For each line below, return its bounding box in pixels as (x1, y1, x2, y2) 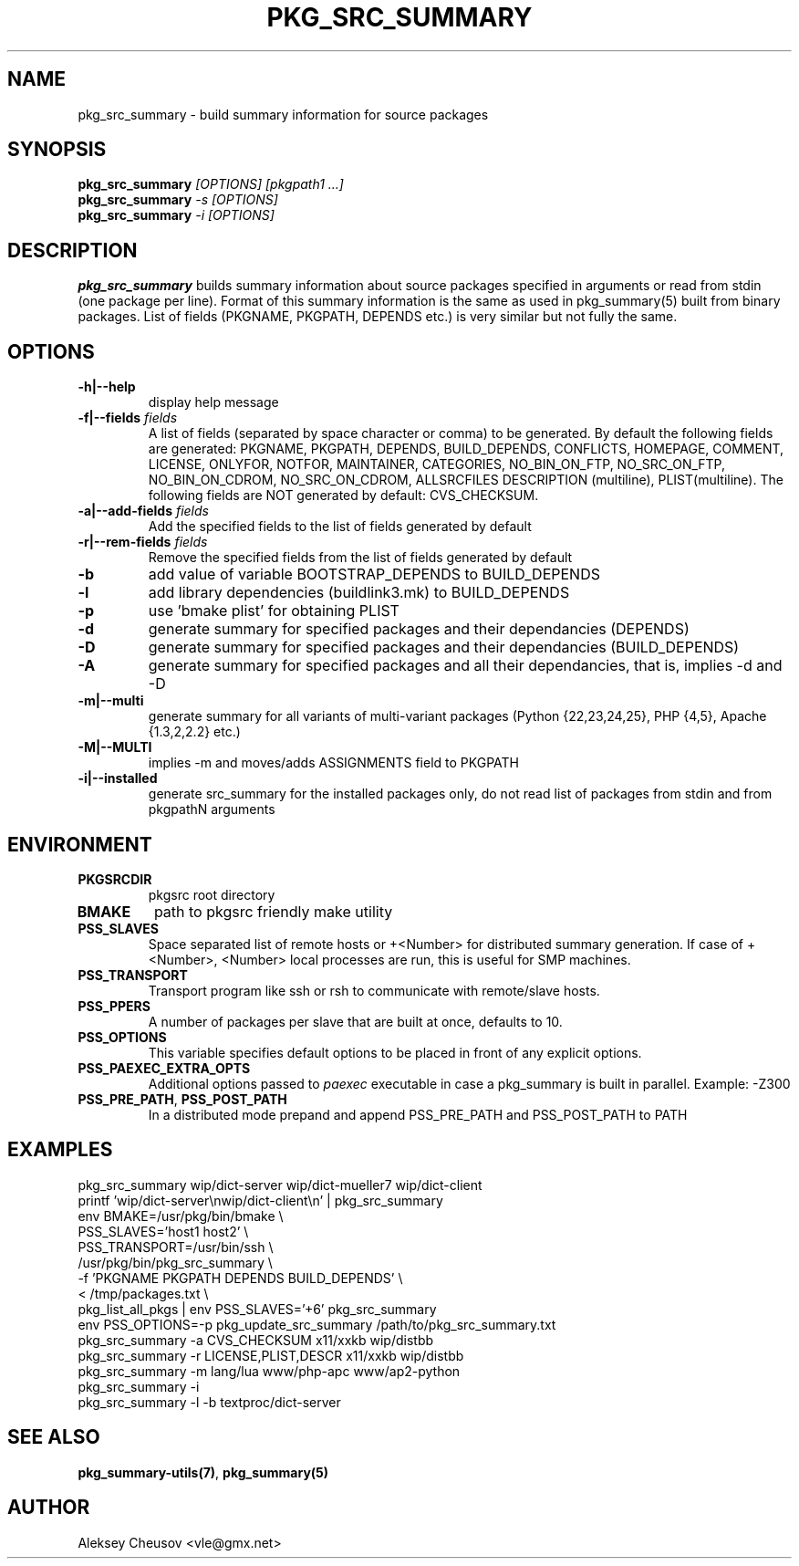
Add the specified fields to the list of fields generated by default (148, 518, 532, 535)
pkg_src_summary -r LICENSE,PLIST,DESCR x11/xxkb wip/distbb (78, 1347, 464, 1363)
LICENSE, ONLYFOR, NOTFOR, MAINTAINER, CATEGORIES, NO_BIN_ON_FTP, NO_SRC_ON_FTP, (148, 456, 726, 473)
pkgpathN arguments (148, 801, 275, 818)
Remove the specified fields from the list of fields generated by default (148, 549, 573, 566)
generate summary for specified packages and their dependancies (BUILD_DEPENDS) (148, 638, 740, 657)
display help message (148, 394, 279, 411)
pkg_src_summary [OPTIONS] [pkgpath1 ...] (78, 176, 344, 193)
